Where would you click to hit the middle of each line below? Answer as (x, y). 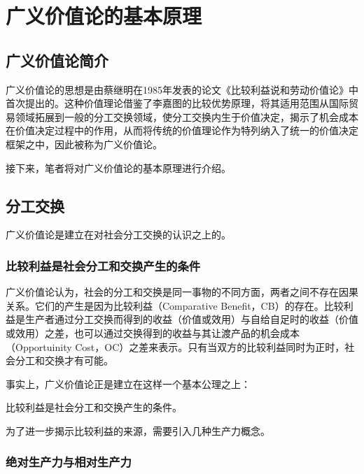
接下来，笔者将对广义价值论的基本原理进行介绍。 (118, 167)
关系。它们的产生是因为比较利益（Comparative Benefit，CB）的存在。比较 (175, 305)
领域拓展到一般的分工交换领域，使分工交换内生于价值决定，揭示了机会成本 (187, 116)
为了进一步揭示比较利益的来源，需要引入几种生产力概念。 (138, 430)
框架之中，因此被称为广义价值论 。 (84, 144)
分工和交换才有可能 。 (64, 360)
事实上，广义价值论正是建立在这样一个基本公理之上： (128, 383)
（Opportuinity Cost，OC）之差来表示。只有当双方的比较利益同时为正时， (175, 346)
